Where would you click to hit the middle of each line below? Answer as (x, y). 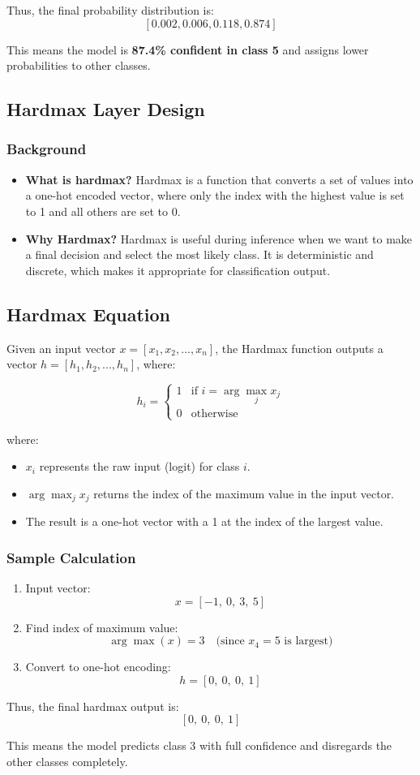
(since (230, 642)
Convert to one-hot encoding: (98, 667)
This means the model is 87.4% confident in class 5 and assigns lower (188, 49)
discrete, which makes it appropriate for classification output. (178, 270)
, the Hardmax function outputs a (299, 348)
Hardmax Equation (89, 314)
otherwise (214, 414)
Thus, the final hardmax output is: (93, 706)
